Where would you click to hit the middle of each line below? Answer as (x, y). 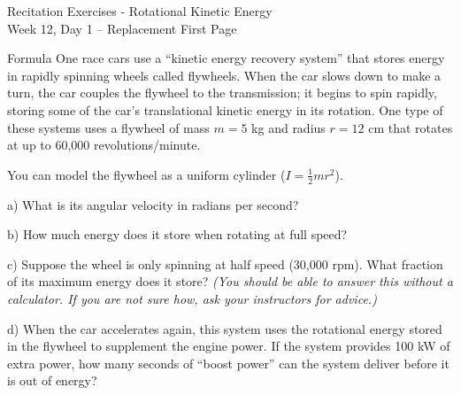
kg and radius (288, 127)
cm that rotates (411, 127)
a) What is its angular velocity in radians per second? (153, 204)
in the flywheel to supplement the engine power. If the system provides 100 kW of (229, 346)
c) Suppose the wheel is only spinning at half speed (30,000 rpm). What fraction (225, 263)
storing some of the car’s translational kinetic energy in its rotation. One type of (225, 109)
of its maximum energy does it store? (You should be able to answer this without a (230, 281)
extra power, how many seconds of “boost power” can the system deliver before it (228, 363)
